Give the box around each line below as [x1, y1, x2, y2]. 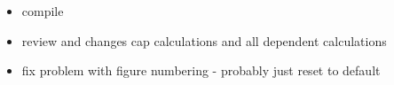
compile [21, 2, 64, 19]
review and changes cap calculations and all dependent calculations [21, 31, 387, 50]
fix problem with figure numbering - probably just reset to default [21, 61, 381, 80]
